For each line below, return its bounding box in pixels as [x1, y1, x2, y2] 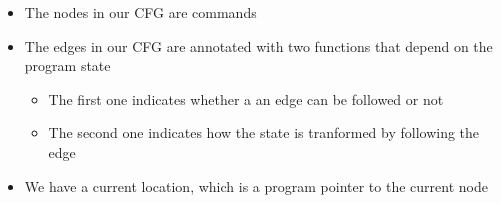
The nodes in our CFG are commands [24, 2, 257, 22]
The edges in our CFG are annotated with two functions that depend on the [24, 35, 493, 56]
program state [24, 55, 111, 76]
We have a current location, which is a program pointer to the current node [24, 175, 488, 196]
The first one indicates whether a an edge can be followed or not [48, 88, 444, 109]
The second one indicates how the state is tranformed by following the [48, 122, 480, 143]
